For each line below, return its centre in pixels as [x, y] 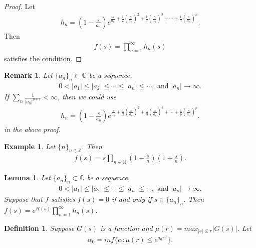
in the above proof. [32, 129]
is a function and [126, 228]
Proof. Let [20, 6]
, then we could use [87, 97]
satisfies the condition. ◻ [43, 58]
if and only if [132, 199]
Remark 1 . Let [28, 75]
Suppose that [23, 199]
